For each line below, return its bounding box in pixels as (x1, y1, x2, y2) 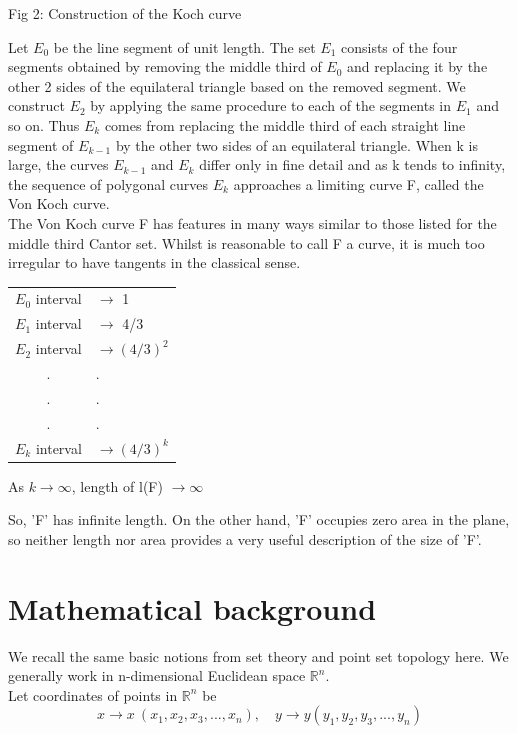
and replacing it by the (347, 56, 488, 77)
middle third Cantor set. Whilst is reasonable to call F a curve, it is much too (8, 232, 485, 253)
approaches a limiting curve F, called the (233, 173, 484, 194)
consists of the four (340, 36, 458, 57)
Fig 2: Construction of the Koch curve (8, 3, 242, 23)
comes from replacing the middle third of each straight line (104, 114, 466, 135)
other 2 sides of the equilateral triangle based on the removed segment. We (8, 75, 466, 96)
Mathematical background (8, 587, 377, 628)
